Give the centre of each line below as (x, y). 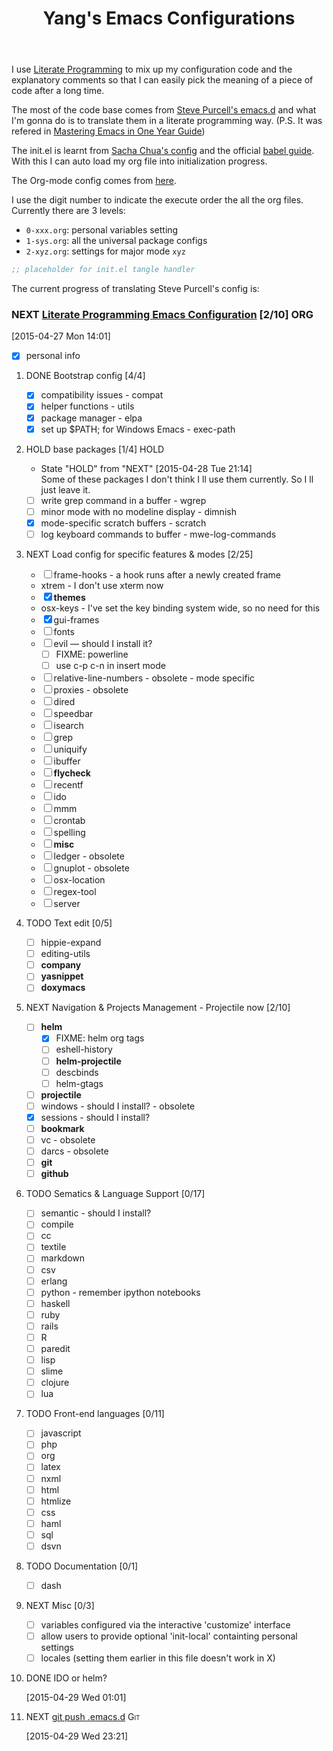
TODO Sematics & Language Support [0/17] (115, 1194)
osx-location (79, 880)
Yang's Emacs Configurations (169, 18)
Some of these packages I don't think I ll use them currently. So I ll (177, 479)
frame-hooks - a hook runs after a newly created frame (167, 574)
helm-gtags (79, 1083)
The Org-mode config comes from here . (94, 181)
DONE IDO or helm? (66, 1678)
